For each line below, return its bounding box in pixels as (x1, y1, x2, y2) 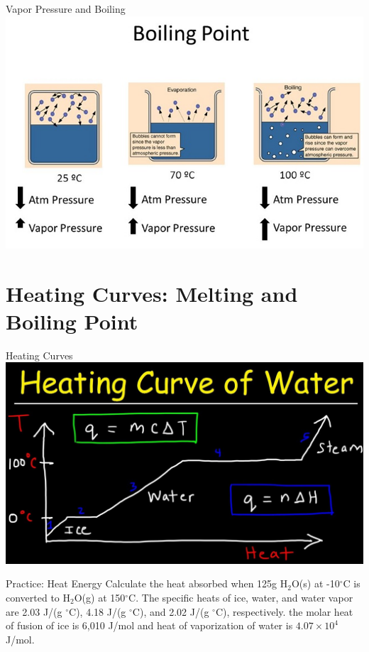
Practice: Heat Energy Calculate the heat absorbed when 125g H (6, 576, 288, 591)
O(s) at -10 (291, 576, 340, 591)
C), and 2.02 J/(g (132, 604, 209, 619)
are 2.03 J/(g (6, 604, 62, 619)
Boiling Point (6, 306, 138, 335)
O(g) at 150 (74, 589, 126, 604)
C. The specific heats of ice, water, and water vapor (128, 589, 353, 604)
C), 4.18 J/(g (69, 604, 126, 619)
